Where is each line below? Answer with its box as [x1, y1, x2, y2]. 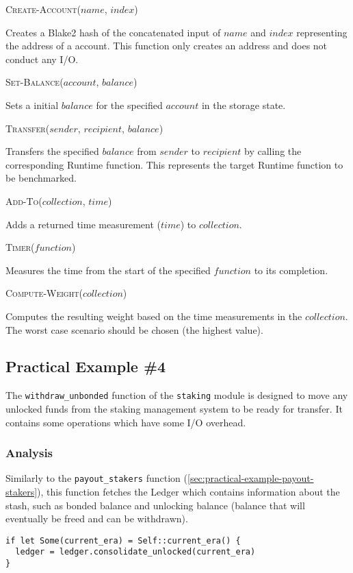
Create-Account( [5, 2, 81, 16]
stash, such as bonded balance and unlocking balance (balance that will [5, 498, 305, 512]
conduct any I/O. [5, 51, 79, 66]
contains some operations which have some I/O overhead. [5, 415, 246, 429]
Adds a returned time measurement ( [5, 217, 161, 231]
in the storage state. [201, 97, 286, 112]
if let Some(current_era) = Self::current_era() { [5, 535, 241, 546]
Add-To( [5, 193, 42, 208]
